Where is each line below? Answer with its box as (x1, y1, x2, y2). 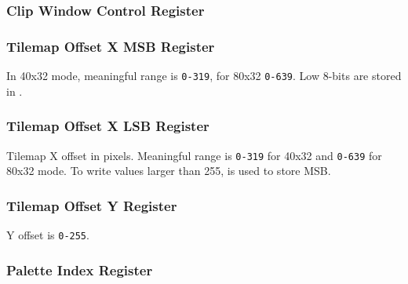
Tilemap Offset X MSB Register (6, 36, 215, 56)
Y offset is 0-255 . (6, 227, 89, 242)
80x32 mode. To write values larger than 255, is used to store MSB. (6, 162, 331, 179)
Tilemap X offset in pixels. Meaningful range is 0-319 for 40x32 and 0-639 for (6, 147, 382, 163)
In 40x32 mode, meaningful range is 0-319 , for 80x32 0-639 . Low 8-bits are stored (6, 67, 402, 84)
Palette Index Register (6, 260, 153, 279)
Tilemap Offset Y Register (6, 195, 177, 215)
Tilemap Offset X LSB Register (6, 116, 209, 136)
